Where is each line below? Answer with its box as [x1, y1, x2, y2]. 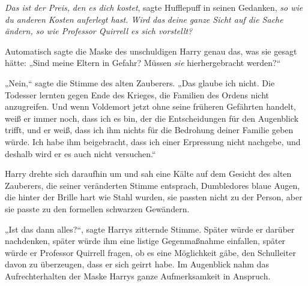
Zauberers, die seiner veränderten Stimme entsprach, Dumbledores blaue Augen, [5, 179, 300, 191]
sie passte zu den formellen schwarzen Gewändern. [5, 202, 190, 215]
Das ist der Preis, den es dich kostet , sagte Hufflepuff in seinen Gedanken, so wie [5, 1, 303, 13]
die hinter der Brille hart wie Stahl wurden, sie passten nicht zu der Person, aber [5, 191, 303, 203]
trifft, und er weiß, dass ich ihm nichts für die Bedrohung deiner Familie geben [5, 124, 294, 136]
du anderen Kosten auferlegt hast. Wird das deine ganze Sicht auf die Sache [5, 13, 283, 25]
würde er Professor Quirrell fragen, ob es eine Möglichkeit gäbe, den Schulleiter [5, 246, 296, 258]
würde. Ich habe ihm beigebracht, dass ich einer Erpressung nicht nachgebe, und [5, 135, 301, 147]
